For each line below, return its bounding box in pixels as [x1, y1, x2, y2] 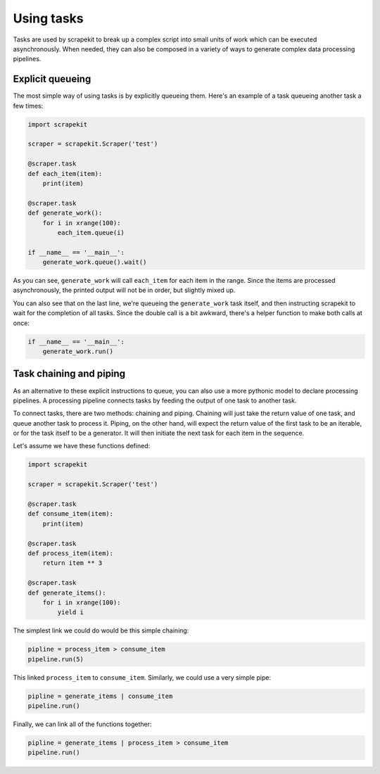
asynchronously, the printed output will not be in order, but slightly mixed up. [13, 286, 236, 295]
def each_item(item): [27, 170, 103, 177]
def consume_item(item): [27, 510, 114, 518]
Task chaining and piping [13, 368, 126, 380]
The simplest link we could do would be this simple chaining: [13, 626, 189, 635]
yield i [57, 609, 84, 616]
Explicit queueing [13, 73, 91, 85]
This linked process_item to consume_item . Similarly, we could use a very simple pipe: [13, 673, 271, 682]
